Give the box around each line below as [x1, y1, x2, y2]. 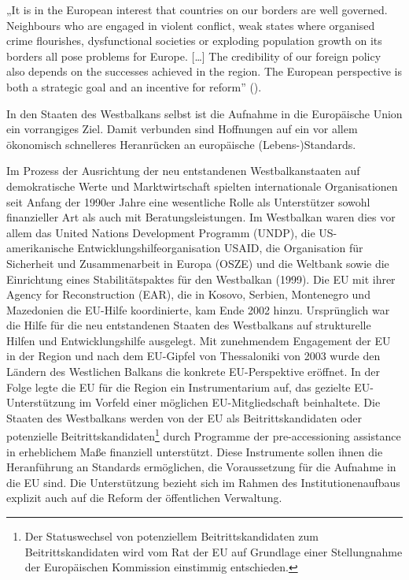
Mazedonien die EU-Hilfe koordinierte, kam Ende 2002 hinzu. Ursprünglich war [6, 301, 390, 318]
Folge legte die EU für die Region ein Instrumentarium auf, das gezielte [6, 378, 351, 395]
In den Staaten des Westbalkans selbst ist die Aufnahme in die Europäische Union [6, 105, 403, 121]
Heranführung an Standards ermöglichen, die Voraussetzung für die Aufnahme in [6, 459, 396, 475]
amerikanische [6, 240, 74, 256]
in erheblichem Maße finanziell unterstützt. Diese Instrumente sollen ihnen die [6, 443, 383, 459]
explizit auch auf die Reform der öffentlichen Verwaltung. [6, 489, 282, 506]
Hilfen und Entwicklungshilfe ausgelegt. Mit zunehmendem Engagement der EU [6, 332, 391, 348]
